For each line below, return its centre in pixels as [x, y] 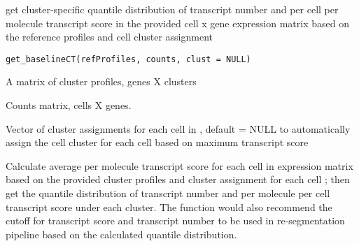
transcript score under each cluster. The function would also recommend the [169, 207]
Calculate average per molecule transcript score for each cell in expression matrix [179, 165]
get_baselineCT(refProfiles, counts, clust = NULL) [128, 59]
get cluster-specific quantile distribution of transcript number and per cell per [172, 9]
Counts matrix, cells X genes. [69, 105]
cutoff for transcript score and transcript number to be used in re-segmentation [175, 220]
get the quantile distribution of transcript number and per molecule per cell [168, 193]
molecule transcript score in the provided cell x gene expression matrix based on [177, 23]
